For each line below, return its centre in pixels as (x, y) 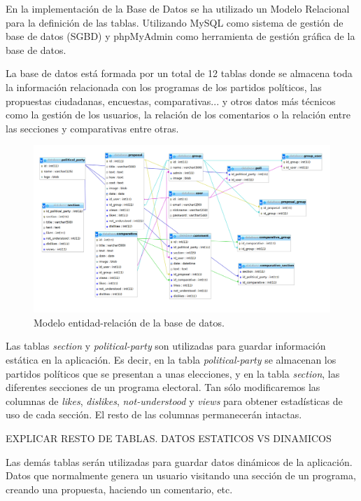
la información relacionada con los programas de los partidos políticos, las (164, 87)
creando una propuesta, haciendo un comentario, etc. (119, 489)
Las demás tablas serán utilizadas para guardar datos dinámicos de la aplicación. (179, 461)
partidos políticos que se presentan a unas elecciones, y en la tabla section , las (173, 373)
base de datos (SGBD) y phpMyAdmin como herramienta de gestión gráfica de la (180, 36)
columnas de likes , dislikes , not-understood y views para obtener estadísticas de (174, 400)
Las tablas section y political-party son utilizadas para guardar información (166, 346)
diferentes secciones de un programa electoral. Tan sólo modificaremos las (163, 387)
